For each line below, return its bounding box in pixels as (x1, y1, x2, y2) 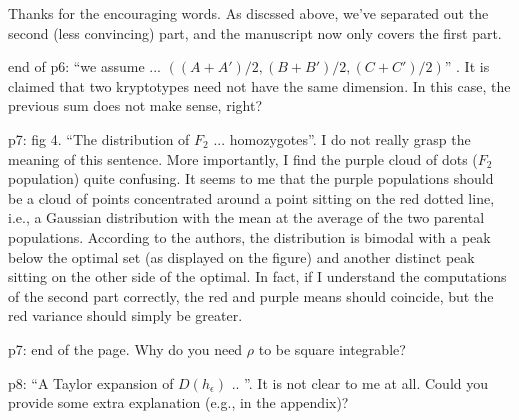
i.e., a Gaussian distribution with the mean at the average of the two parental (8, 207, 485, 228)
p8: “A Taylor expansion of (8, 372, 174, 393)
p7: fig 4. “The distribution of (8, 128, 190, 149)
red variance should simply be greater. (8, 305, 243, 326)
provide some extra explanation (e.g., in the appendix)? (8, 392, 349, 413)
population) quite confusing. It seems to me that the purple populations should (8, 168, 494, 189)
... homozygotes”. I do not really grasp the (213, 128, 471, 149)
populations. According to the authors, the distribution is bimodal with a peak (8, 226, 491, 247)
